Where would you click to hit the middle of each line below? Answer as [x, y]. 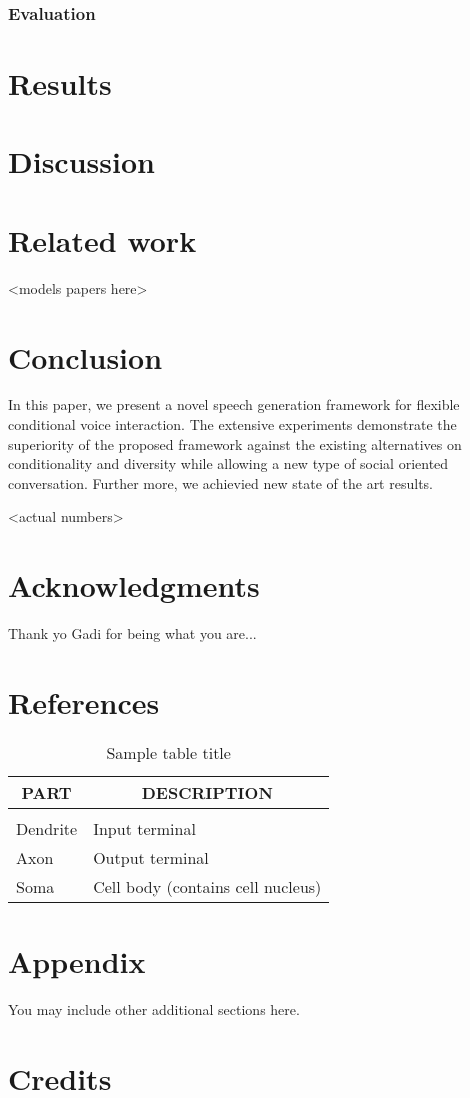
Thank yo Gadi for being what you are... [132, 633]
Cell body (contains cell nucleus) [207, 886]
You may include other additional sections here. [154, 1008]
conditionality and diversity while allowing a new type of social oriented [228, 463]
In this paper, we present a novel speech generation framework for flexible [234, 404]
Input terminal [144, 828]
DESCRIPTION [207, 792]
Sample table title [168, 752]
